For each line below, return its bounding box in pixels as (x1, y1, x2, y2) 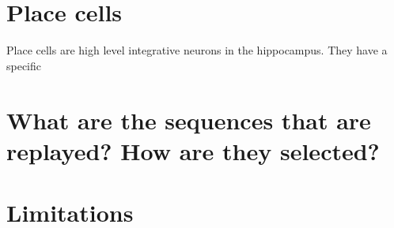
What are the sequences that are (6, 103, 371, 136)
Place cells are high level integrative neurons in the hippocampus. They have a (6, 42, 388, 58)
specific (6, 57, 42, 73)
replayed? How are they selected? (6, 134, 380, 166)
